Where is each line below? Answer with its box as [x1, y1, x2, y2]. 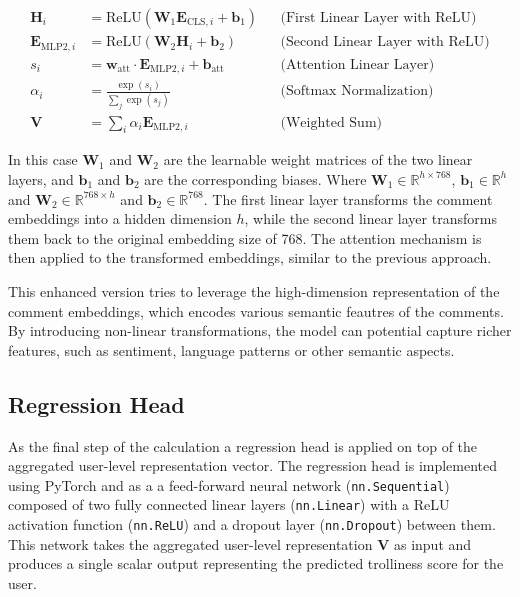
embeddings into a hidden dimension [8, 208, 232, 229]
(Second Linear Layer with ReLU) [280, 35, 490, 50]
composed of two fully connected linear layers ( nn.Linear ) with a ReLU [8, 494, 450, 515]
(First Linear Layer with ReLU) [280, 11, 477, 26]
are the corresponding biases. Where [144, 168, 367, 189]
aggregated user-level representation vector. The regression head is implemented [8, 455, 498, 476]
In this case [8, 149, 78, 170]
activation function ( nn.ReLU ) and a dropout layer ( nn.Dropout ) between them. [8, 514, 496, 535]
